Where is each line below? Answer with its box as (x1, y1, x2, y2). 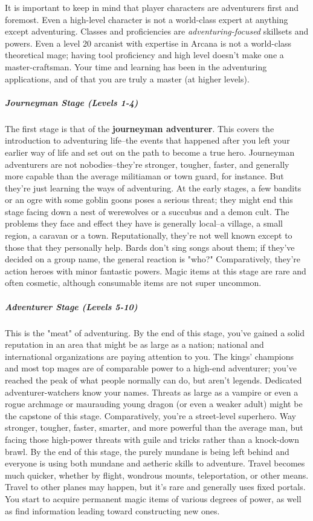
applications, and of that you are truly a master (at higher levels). (5, 72, 250, 85)
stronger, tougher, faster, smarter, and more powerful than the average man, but (5, 421, 303, 434)
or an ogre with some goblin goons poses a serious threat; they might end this (5, 193, 293, 206)
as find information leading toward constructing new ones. (5, 504, 220, 517)
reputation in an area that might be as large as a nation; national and (5, 338, 264, 351)
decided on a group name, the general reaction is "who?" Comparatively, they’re (5, 253, 301, 265)
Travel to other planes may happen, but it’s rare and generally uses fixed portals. (5, 480, 306, 493)
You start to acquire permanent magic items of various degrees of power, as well (5, 492, 302, 505)
